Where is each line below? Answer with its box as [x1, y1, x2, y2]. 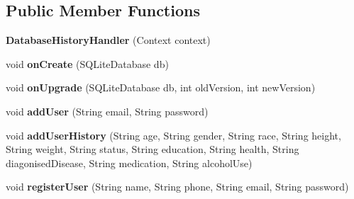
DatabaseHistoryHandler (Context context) [6, 33, 211, 47]
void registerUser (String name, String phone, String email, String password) [6, 179, 349, 194]
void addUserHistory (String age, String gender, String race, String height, [6, 127, 341, 142]
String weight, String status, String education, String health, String [6, 142, 299, 157]
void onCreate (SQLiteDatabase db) [6, 56, 169, 71]
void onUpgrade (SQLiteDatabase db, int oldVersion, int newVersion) [6, 80, 316, 95]
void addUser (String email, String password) [6, 103, 209, 118]
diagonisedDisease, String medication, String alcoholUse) [6, 155, 253, 170]
